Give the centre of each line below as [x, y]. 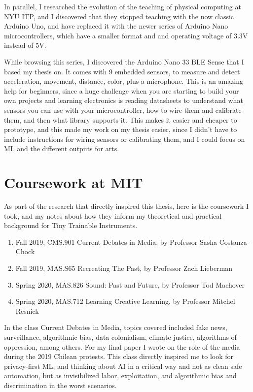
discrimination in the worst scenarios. [60, 385]
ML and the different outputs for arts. [62, 148]
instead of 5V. [25, 45]
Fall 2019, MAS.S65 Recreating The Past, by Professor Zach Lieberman [124, 268]
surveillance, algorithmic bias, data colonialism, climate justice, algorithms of [120, 337]
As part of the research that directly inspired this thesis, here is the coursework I [126, 206]
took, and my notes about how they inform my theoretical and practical [113, 215]
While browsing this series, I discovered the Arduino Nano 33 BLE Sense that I [124, 61]
